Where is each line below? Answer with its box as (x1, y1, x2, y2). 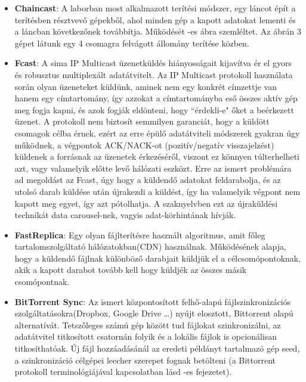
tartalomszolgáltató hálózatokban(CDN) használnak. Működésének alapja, (14, 240, 286, 253)
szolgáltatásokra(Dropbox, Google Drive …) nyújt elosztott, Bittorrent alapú (14, 307, 293, 319)
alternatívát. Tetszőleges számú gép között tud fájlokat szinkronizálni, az (14, 318, 281, 331)
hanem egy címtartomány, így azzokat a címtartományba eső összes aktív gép (14, 92, 298, 104)
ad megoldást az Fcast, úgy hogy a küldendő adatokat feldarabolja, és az (14, 173, 281, 186)
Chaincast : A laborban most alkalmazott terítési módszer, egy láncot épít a (14, 2, 296, 14)
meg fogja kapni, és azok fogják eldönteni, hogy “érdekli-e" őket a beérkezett (14, 103, 294, 116)
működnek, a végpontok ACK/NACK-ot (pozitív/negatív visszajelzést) (14, 138, 274, 151)
